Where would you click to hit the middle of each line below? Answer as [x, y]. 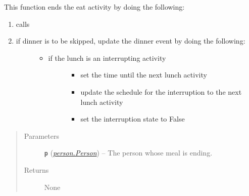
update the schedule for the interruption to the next [161, 91]
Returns [36, 170]
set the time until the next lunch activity [144, 75]
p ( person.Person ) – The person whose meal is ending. [128, 153]
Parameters [41, 135]
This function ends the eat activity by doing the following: [94, 7]
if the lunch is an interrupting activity [107, 57]
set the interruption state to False [133, 119]
